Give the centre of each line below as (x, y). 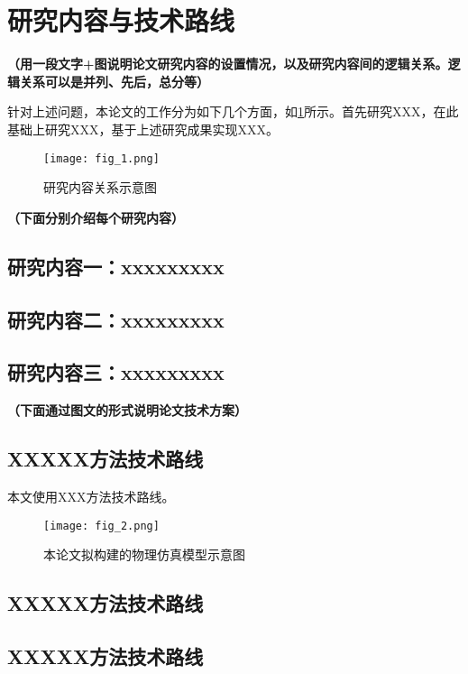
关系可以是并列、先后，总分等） (114, 81)
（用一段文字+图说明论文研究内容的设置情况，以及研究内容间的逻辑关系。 (228, 64)
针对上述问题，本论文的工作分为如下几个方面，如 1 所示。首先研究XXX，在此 (233, 111)
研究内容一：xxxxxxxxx (116, 266)
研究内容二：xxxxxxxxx (116, 319)
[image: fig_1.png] (101, 158)
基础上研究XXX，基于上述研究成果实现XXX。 (143, 129)
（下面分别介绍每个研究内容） (96, 217)
